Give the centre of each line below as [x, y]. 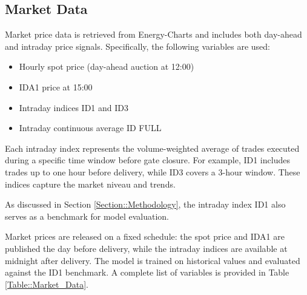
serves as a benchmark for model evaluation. [87, 216]
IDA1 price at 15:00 [56, 86]
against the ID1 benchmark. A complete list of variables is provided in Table [147, 272]
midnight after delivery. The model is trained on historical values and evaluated [153, 260]
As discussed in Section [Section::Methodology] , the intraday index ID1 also [145, 204]
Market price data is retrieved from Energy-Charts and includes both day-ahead [153, 34]
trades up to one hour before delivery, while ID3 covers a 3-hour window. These [153, 171]
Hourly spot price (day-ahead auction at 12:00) [107, 66]
